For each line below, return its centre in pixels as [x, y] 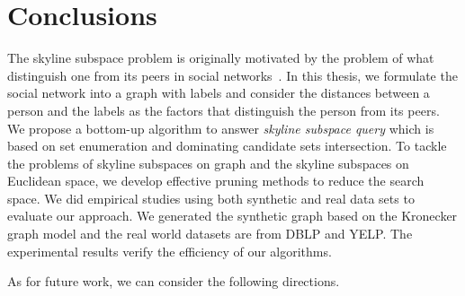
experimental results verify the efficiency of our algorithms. [170, 251]
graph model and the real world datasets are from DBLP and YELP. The [210, 234]
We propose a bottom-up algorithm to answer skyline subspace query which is [221, 128]
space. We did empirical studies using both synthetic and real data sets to [211, 198]
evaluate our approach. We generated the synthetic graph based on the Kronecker [232, 216]
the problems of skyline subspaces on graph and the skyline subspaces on [208, 163]
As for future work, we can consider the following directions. [174, 281]
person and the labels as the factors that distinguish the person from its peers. [224, 110]
